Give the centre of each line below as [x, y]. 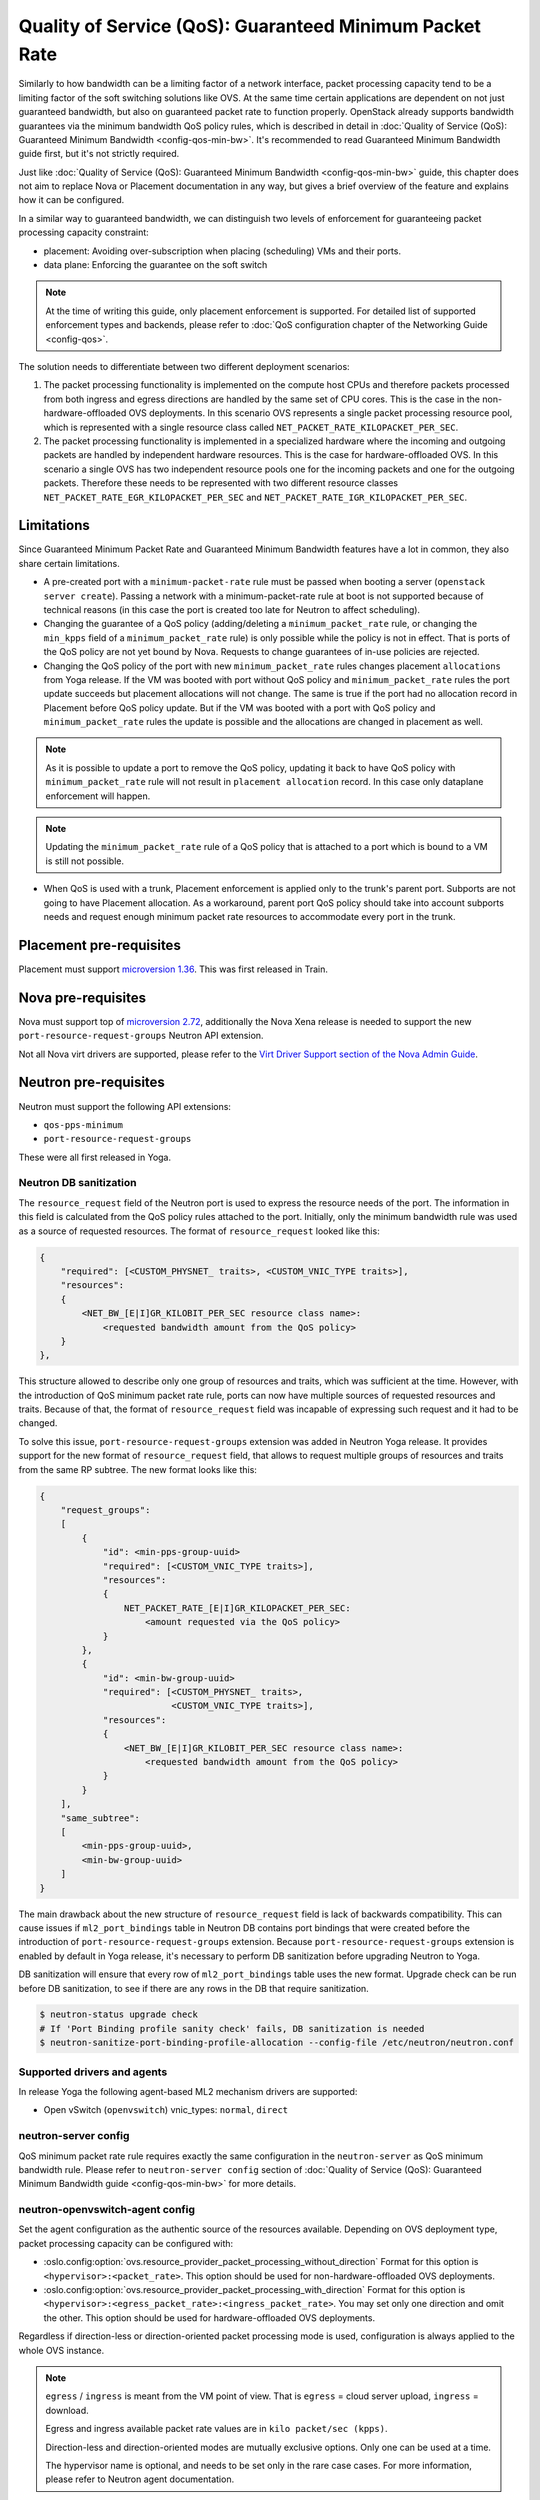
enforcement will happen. [98, 796]
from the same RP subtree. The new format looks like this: [137, 1469]
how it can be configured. [71, 200]
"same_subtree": [100, 1818]
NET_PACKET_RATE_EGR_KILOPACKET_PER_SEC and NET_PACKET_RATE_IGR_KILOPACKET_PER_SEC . [255, 497]
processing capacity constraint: [83, 232]
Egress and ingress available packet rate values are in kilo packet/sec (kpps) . [216, 2429]
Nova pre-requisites [82, 997]
